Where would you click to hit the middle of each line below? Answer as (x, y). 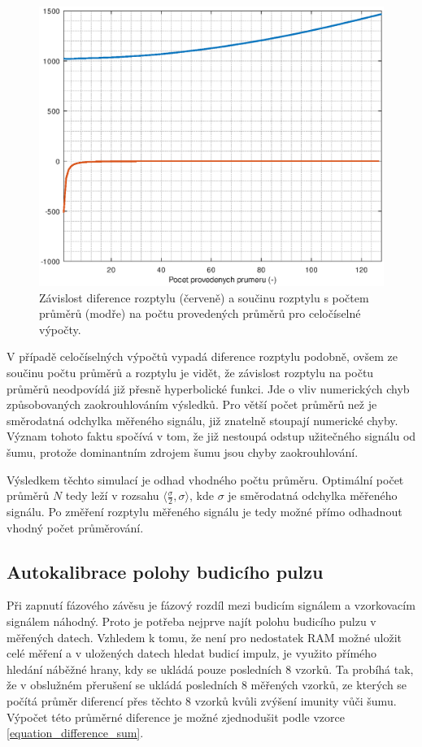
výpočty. (60, 329)
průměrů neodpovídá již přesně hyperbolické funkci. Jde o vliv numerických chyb (208, 388)
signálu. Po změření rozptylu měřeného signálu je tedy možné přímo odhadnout (204, 512)
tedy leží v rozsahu (112, 495)
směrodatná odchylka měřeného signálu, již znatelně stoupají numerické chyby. (202, 420)
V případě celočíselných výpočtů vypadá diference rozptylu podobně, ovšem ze (202, 356)
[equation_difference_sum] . (75, 733)
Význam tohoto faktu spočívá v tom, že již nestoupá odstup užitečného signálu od (211, 436)
